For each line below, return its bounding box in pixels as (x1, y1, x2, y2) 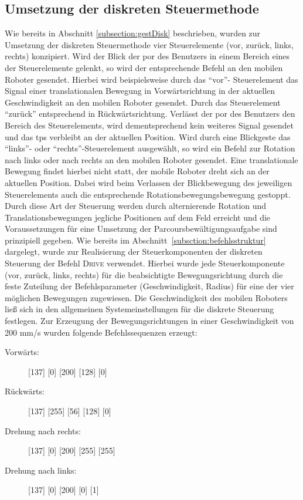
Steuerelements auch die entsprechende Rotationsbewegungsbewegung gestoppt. (5, 188, 291, 200)
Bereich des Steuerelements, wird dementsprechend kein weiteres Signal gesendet (5, 119, 294, 131)
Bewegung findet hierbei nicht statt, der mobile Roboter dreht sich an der (5, 165, 270, 177)
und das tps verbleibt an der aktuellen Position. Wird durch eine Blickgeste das (5, 130, 291, 143)
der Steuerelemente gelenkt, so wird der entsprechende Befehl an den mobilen (5, 61, 283, 73)
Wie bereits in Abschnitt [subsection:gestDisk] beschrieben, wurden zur (5, 27, 261, 39)
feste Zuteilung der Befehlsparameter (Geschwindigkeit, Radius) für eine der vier (5, 280, 294, 292)
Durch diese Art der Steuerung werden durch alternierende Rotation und (5, 200, 267, 212)
